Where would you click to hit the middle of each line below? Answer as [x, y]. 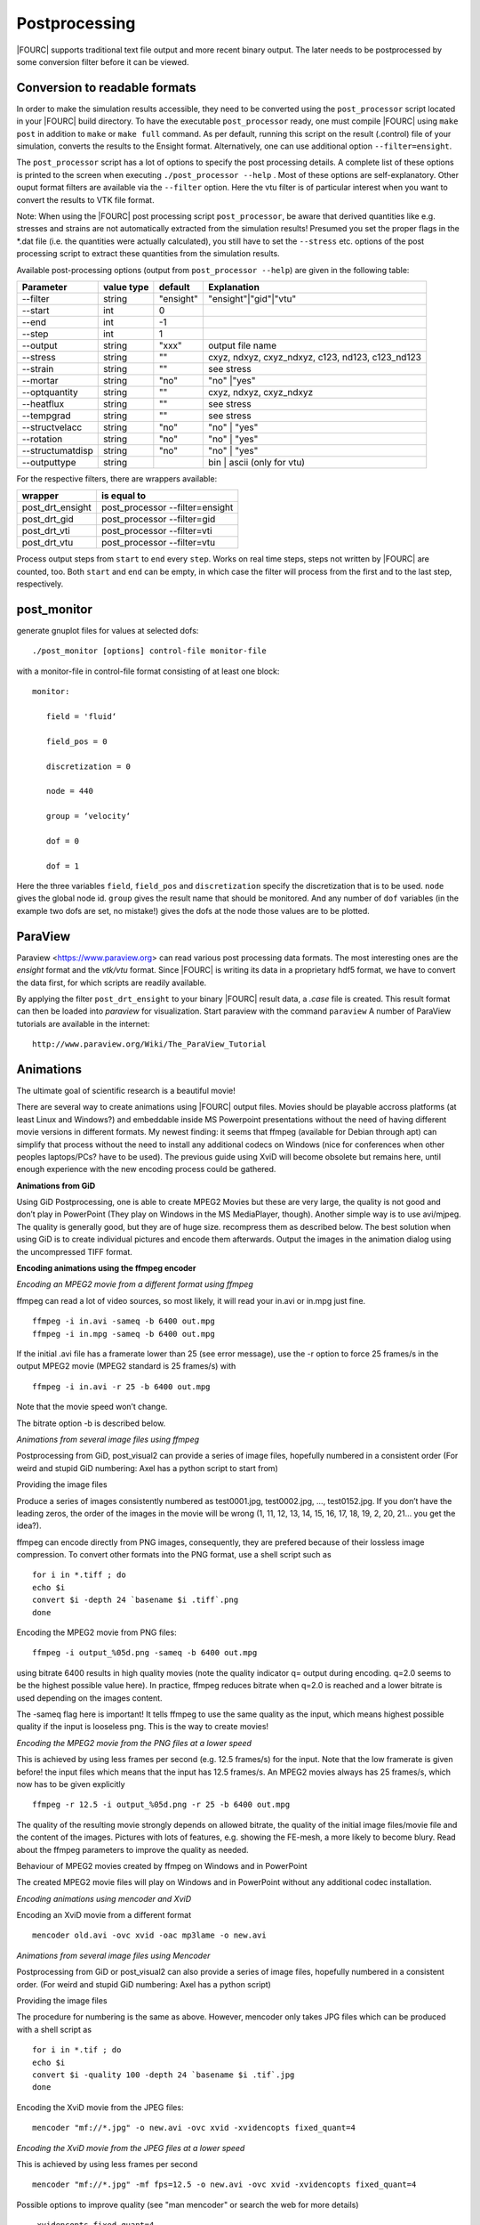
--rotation [42, 439]
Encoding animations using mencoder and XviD [104, 1898]
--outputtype [49, 462]
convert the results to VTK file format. [85, 199]
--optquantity [50, 392]
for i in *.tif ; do [77, 2050]
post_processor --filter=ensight [167, 507]
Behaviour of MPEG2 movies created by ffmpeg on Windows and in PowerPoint [162, 1865]
